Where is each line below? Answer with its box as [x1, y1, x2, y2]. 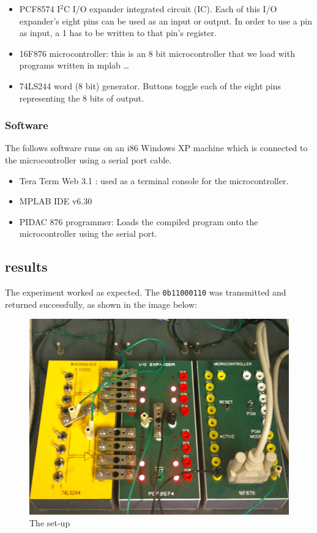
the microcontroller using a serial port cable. [5, 153, 172, 166]
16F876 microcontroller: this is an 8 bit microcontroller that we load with [19, 47, 295, 59]
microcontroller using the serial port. [19, 227, 157, 240]
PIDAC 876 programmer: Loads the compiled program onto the [19, 215, 258, 228]
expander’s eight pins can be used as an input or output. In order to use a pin [19, 14, 312, 27]
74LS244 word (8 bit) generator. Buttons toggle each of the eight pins [19, 79, 282, 92]
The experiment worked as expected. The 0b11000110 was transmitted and [5, 286, 286, 299]
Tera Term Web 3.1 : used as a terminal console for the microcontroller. [19, 174, 289, 187]
